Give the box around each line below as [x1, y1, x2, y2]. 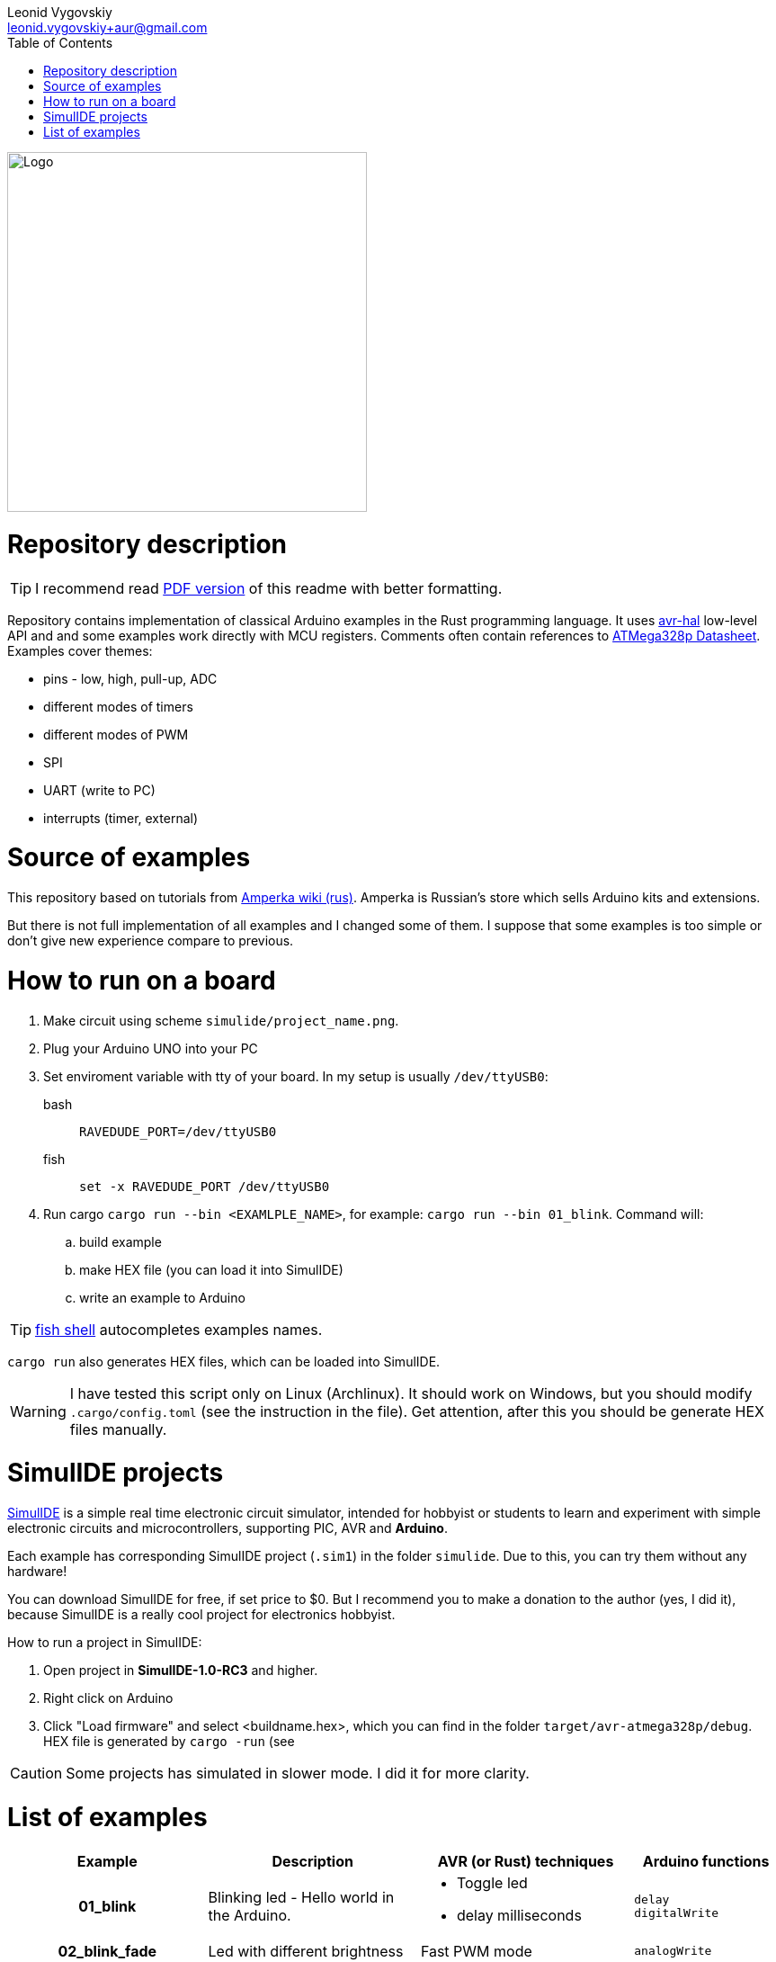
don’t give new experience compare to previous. [7, 933, 294, 948]
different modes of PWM [43, 726, 189, 742]
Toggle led [456, 1873, 528, 1892]
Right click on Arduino [43, 1690, 174, 1706]
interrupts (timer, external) [43, 810, 199, 826]
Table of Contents [7, 35, 113, 50]
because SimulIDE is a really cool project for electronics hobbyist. [7, 1607, 396, 1622]
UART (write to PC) [43, 782, 156, 798]
